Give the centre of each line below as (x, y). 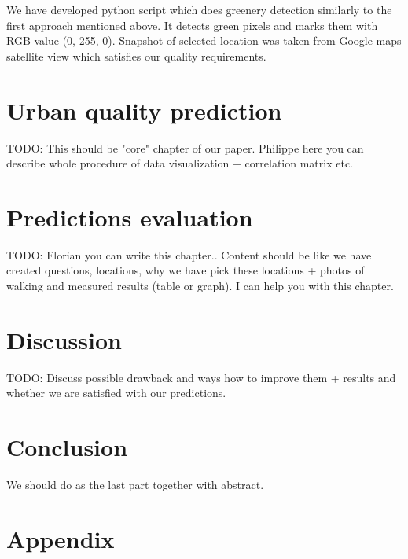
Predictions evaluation (130, 217)
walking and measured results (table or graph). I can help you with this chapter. (200, 285)
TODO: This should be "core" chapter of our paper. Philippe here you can (185, 147)
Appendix (61, 538)
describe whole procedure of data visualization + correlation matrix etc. (180, 163)
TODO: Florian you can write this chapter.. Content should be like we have (189, 254)
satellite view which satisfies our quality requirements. (136, 55)
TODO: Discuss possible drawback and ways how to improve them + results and (201, 377)
